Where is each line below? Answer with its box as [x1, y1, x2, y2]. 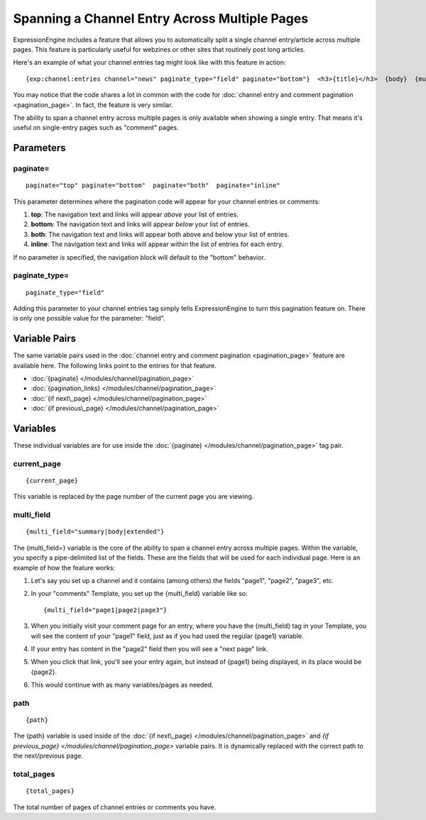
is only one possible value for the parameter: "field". [13, 314, 165, 323]
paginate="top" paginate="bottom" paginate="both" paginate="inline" [26, 182, 280, 189]
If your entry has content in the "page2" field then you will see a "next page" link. [31, 644, 269, 653]
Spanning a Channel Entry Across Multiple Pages [13, 11, 309, 26]
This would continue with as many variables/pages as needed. [31, 681, 214, 689]
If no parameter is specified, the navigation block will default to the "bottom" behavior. [13, 253, 266, 262]
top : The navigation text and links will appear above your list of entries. [31, 210, 239, 219]
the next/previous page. [13, 752, 83, 760]
